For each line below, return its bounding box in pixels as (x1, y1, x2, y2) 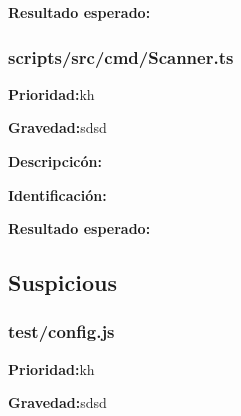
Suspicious (8, 267, 117, 298)
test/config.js (8, 319, 115, 344)
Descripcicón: (8, 151, 102, 171)
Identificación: (8, 184, 107, 205)
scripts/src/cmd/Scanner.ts (8, 44, 234, 69)
